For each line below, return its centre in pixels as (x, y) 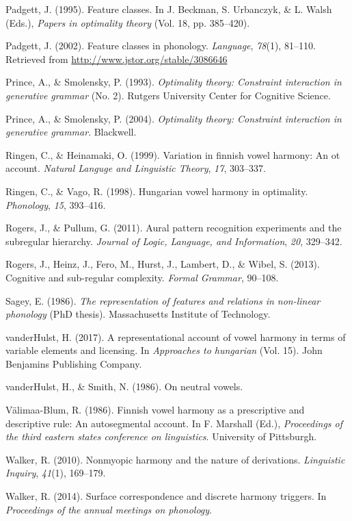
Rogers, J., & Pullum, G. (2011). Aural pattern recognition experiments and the (174, 228)
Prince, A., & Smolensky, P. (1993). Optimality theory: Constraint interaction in (174, 82)
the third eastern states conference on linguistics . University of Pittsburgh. (161, 436)
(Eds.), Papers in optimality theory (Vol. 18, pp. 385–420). (128, 22)
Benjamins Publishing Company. (74, 363)
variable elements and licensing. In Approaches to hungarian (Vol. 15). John (164, 350)
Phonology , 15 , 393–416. (56, 204)
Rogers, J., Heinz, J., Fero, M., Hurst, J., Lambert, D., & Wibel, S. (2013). (163, 264)
